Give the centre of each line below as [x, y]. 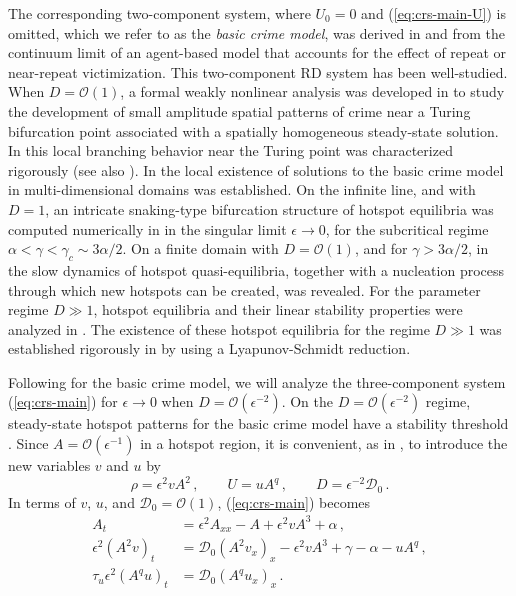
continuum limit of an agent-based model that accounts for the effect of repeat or [257, 52]
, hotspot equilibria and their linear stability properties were [278, 309]
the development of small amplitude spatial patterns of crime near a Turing [239, 110]
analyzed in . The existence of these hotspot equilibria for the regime [219, 328]
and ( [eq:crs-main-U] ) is [433, 13]
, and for [381, 248]
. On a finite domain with [200, 248]
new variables [49, 465]
